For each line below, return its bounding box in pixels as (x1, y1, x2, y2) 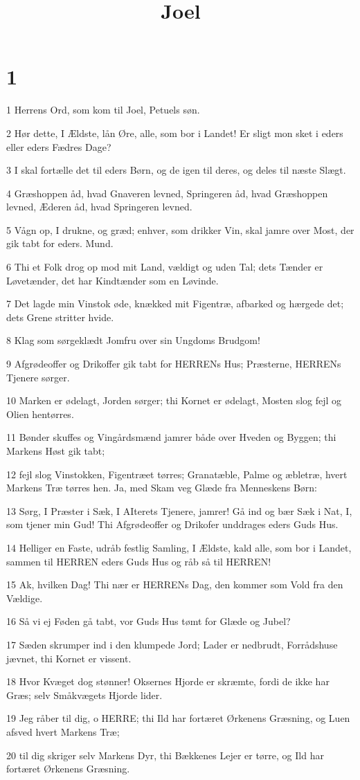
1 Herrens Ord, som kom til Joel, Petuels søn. (6, 102, 200, 117)
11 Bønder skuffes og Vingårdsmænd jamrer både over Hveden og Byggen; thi (6, 430, 336, 444)
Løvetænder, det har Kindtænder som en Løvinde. (6, 273, 219, 287)
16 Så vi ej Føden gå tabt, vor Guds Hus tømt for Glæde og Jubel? (6, 614, 291, 628)
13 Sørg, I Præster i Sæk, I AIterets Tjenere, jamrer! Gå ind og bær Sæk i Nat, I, (6, 503, 352, 518)
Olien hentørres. (6, 406, 74, 421)
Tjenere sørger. (6, 370, 70, 384)
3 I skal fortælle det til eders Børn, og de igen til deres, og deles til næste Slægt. (6, 163, 346, 177)
